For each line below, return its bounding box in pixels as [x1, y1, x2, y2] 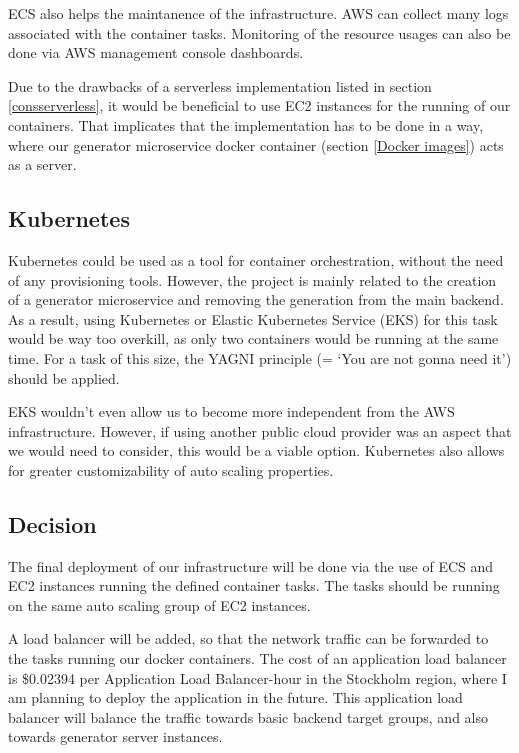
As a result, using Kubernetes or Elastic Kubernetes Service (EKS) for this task [8, 308, 498, 329]
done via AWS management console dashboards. [8, 42, 304, 63]
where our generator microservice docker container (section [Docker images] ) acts [8, 134, 504, 155]
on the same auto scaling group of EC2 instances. [8, 594, 311, 615]
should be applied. [8, 367, 120, 388]
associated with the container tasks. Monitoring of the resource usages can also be [8, 22, 511, 43]
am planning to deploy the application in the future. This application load [8, 687, 463, 708]
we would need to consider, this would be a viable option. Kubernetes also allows [8, 440, 505, 461]
